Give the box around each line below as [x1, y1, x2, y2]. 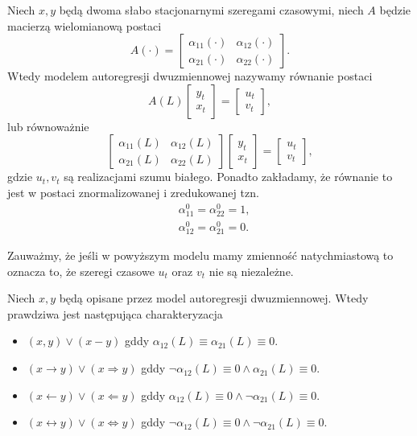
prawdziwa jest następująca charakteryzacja [7, 305, 223, 322]
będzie [379, 2, 411, 18]
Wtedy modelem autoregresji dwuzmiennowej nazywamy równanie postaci [7, 68, 373, 84]
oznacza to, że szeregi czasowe [7, 262, 155, 279]
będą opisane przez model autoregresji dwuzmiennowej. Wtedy [59, 290, 369, 306]
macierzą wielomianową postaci [7, 17, 162, 34]
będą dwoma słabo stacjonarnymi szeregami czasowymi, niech [59, 2, 364, 18]
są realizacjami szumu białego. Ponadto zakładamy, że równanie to [64, 168, 393, 185]
